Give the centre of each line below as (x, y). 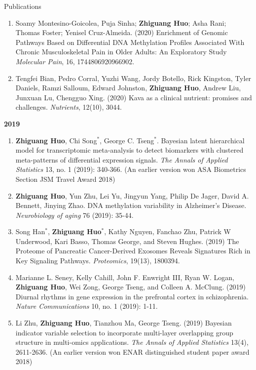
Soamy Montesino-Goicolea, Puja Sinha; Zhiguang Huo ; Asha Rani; (121, 22)
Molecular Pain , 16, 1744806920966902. (75, 61)
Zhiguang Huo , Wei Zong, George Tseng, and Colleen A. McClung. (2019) (130, 287)
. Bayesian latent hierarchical (201, 140)
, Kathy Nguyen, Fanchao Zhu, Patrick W (168, 231)
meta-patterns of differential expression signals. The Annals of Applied (122, 159)
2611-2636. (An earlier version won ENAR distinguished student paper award (132, 351)
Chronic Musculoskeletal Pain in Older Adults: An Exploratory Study (121, 52)
